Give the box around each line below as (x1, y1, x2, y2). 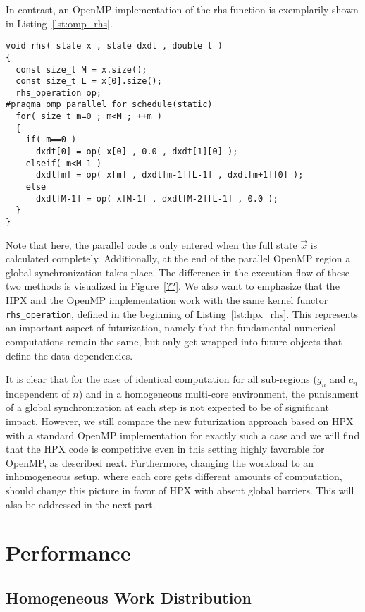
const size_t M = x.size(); (16, 64, 147, 75)
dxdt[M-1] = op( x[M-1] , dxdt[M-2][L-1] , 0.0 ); (35, 193, 278, 204)
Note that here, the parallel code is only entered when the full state (6, 237, 297, 252)
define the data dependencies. (6, 348, 133, 362)
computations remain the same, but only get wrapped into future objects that (6, 333, 342, 348)
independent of (6, 386, 70, 400)
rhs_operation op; (16, 87, 102, 98)
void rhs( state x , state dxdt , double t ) (6, 41, 223, 51)
